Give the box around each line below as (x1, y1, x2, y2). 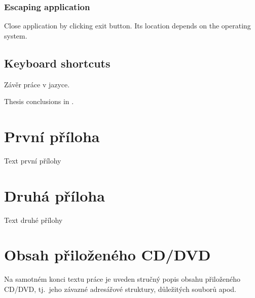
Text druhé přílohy (4, 214, 63, 225)
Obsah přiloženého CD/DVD (4, 244, 211, 265)
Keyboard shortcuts (4, 55, 111, 71)
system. (4, 30, 27, 41)
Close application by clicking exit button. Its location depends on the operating (4, 20, 251, 31)
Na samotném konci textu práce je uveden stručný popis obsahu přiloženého (4, 274, 240, 284)
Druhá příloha (4, 185, 105, 206)
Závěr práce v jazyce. (4, 79, 70, 89)
